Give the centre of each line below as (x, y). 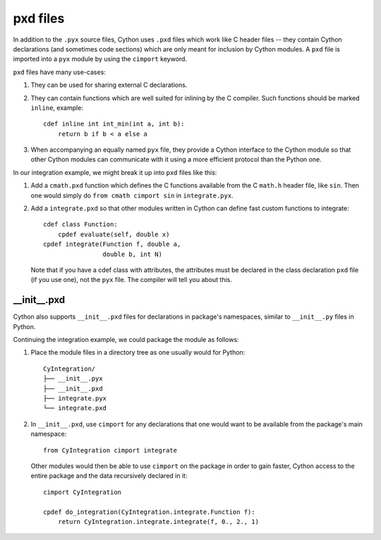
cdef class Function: (80, 225)
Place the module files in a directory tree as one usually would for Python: (138, 352)
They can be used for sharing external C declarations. (109, 85)
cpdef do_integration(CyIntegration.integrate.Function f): (149, 512)
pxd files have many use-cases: (59, 72)
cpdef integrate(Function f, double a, (112, 244)
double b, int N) (132, 254)
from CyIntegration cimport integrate (110, 450)
